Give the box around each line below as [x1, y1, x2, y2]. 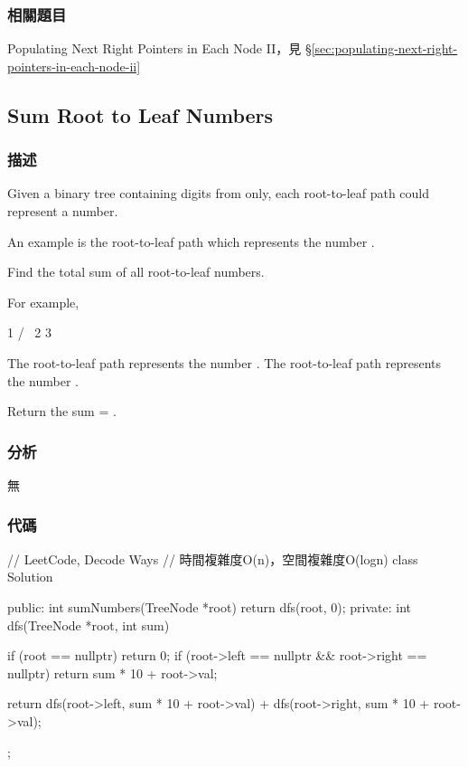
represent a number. [7, 202, 118, 220]
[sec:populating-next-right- [311, 39, 458, 58]
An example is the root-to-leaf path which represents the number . [7, 232, 375, 251]
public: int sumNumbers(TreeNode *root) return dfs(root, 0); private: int [7, 597, 412, 616]
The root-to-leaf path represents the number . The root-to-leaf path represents [7, 353, 442, 372]
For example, [7, 292, 80, 311]
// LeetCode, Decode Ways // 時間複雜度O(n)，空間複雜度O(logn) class [7, 549, 418, 568]
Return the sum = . [7, 402, 117, 421]
